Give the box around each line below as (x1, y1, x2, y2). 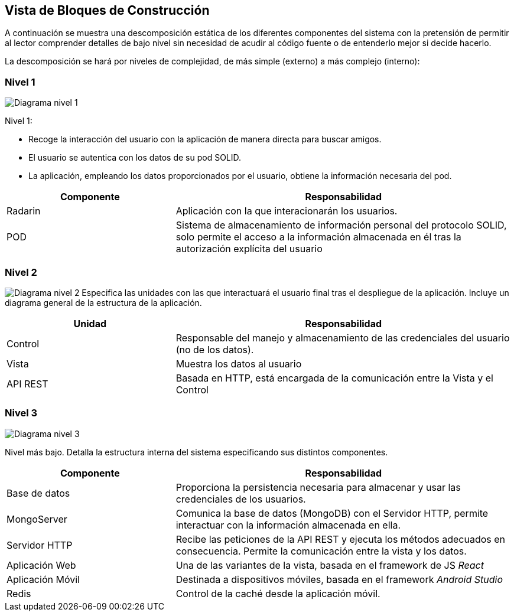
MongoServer (6, 513, 67, 525)
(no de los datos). (175, 343, 254, 356)
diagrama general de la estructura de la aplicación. (5, 297, 202, 308)
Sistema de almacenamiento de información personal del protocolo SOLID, (175, 219, 507, 232)
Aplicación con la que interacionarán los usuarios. (175, 205, 398, 217)
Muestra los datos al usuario (175, 357, 302, 370)
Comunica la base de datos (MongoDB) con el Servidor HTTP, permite (175, 507, 489, 519)
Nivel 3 (5, 407, 38, 419)
